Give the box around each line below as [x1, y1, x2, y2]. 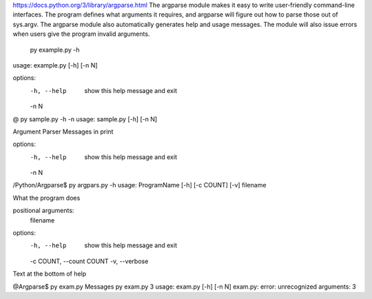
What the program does [12, 194, 81, 202]
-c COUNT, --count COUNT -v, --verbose [30, 257, 149, 265]
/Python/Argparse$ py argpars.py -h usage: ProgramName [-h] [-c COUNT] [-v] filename [12, 181, 267, 189]
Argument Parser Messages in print [12, 127, 114, 136]
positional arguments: [12, 207, 74, 215]
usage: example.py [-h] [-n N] [12, 61, 98, 69]
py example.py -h [30, 45, 80, 54]
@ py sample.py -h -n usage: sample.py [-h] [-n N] [12, 114, 158, 123]
